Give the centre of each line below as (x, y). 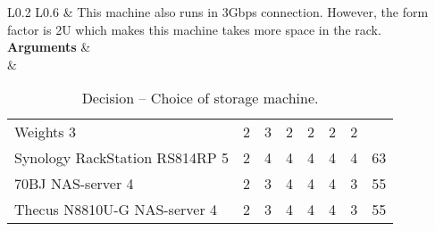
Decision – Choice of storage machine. (200, 98)
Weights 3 (45, 132)
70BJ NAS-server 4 (74, 184)
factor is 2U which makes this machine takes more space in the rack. (194, 29)
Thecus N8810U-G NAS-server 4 (116, 210)
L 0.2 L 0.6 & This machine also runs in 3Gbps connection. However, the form (218, 12)
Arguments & (49, 47)
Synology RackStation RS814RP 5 (122, 158)
